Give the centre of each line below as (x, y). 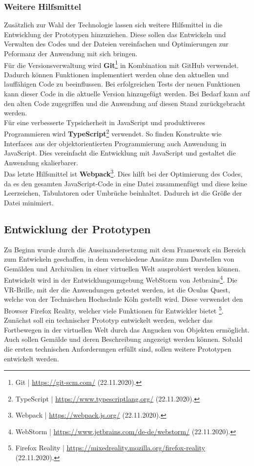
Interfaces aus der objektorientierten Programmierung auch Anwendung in (115, 143)
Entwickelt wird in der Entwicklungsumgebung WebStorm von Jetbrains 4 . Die (121, 279)
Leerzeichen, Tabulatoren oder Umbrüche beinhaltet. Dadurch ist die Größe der (123, 193)
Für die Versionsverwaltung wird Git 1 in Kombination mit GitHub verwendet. (121, 64)
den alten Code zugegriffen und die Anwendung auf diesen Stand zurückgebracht (125, 103)
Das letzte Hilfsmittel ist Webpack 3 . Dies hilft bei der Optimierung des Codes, (123, 173)
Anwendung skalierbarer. (41, 162)
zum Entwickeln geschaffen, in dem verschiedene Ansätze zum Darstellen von (119, 259)
